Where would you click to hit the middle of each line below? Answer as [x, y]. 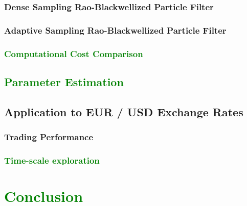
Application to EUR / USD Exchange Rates [124, 111]
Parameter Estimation [64, 81]
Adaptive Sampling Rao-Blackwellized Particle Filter [115, 30]
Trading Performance [49, 137]
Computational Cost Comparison [74, 53]
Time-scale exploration [52, 160]
